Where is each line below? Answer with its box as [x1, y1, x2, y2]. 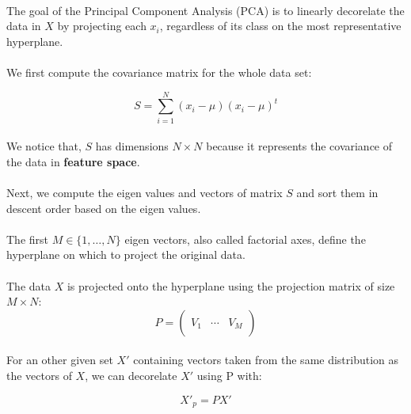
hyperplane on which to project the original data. [6, 246, 245, 263]
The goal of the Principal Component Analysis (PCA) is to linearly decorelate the [6, 2, 405, 18]
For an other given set [6, 351, 113, 368]
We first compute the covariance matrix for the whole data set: [6, 63, 312, 80]
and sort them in [296, 184, 379, 201]
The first [6, 230, 49, 247]
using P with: [196, 367, 262, 383]
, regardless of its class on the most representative [159, 17, 401, 34]
